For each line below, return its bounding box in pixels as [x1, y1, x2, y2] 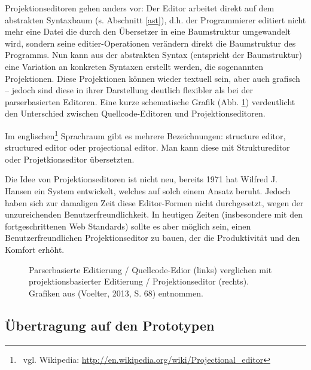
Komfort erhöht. [5, 243, 65, 255]
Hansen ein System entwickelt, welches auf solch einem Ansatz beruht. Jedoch [5, 184, 291, 197]
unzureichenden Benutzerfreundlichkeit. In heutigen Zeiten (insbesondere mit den [5, 208, 303, 221]
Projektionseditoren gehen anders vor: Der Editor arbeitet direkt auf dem [5, 2, 275, 14]
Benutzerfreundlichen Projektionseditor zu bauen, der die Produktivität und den [5, 231, 300, 244]
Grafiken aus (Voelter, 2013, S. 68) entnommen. [29, 286, 203, 299]
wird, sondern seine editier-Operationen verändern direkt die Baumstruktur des [5, 36, 296, 49]
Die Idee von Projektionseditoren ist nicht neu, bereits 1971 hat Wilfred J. [5, 173, 278, 185]
